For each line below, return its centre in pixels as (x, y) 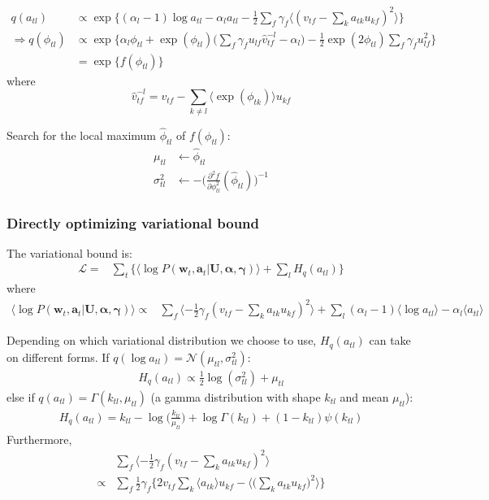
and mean (364, 396)
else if (21, 396)
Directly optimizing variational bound (133, 222)
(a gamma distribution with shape (236, 396)
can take (390, 340)
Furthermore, (39, 439)
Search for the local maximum (82, 135)
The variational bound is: (69, 252)
